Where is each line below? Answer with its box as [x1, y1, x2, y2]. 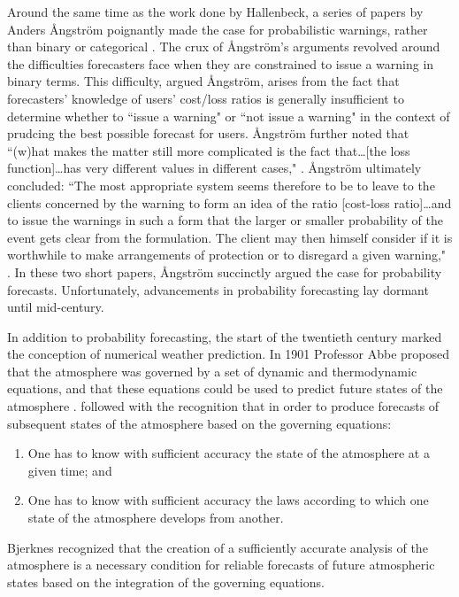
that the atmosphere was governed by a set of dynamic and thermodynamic [7, 361, 417, 380]
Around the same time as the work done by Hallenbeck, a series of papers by [7, 3, 424, 20]
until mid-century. [7, 298, 104, 316]
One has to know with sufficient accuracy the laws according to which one [27, 491, 429, 509]
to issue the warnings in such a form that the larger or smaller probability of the [7, 211, 443, 229]
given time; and [27, 461, 112, 479]
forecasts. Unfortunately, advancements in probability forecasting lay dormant [7, 280, 429, 298]
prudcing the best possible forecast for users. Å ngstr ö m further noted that [7, 124, 409, 143]
